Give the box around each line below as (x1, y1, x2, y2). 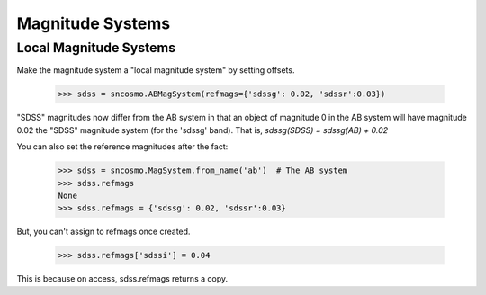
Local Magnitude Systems (16, 40, 176, 56)
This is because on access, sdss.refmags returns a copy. (16, 273, 229, 284)
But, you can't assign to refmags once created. (16, 226, 191, 237)
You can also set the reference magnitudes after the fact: (16, 141, 229, 152)
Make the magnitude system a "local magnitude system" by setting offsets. (16, 65, 295, 76)
